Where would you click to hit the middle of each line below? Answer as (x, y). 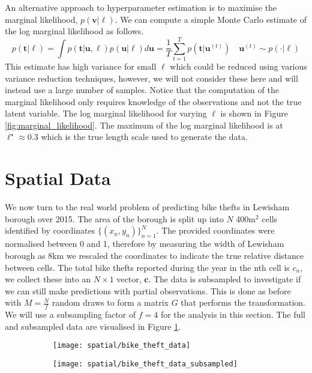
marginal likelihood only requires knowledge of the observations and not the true (153, 101)
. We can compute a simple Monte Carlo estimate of (211, 19)
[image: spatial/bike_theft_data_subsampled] (145, 364)
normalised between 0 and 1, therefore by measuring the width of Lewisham (145, 244)
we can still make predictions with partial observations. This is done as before (148, 290)
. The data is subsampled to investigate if (225, 279)
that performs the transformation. (243, 302)
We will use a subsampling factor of (70, 314)
